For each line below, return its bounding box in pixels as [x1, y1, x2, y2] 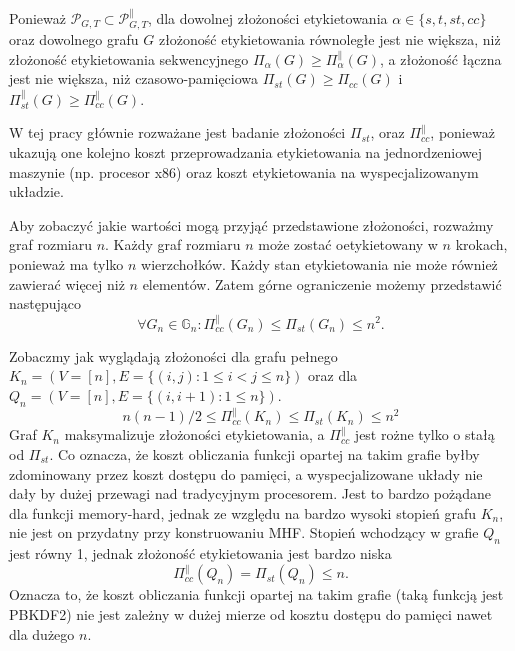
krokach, [455, 234, 508, 255]
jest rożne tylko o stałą [354, 424, 495, 445]
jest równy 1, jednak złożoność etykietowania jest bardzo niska [9, 543, 392, 564]
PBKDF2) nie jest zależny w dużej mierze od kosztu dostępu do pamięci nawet [9, 604, 493, 625]
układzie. [9, 181, 64, 202]
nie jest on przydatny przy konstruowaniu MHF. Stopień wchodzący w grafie [9, 522, 479, 543]
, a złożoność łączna [380, 48, 502, 69]
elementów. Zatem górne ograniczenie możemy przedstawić [142, 273, 502, 294]
